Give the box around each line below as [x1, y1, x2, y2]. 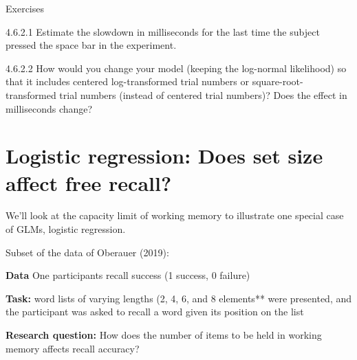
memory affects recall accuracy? [6, 341, 140, 355]
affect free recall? [6, 168, 172, 196]
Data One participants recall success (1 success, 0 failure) [6, 268, 250, 282]
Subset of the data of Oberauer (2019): [6, 245, 169, 259]
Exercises [6, 1, 44, 15]
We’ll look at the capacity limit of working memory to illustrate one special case [6, 208, 344, 223]
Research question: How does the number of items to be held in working [6, 328, 322, 342]
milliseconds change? [6, 101, 93, 115]
